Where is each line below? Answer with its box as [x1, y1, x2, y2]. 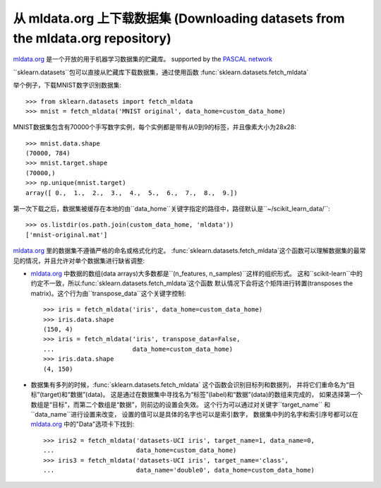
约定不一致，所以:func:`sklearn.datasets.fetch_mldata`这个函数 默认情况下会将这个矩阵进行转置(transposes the [30, 279, 353, 287]
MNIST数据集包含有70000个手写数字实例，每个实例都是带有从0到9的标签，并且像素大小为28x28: [13, 123, 296, 131]
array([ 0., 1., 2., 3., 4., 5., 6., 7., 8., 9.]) [25, 189, 238, 197]
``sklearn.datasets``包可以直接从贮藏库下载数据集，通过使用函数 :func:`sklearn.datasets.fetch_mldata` [13, 68, 309, 76]
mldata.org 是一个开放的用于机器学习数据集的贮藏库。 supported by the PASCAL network [13, 55, 273, 64]
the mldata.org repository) [13, 30, 172, 46]
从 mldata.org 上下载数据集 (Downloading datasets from [13, 11, 345, 26]
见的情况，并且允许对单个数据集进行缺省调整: [13, 256, 145, 265]
